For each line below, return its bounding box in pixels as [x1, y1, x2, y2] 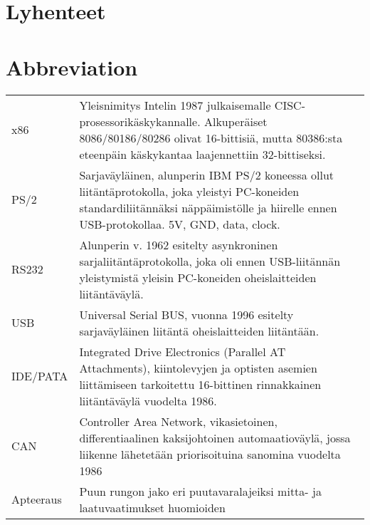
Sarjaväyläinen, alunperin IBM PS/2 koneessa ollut [79, 166, 334, 183]
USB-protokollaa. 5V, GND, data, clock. [79, 215, 280, 232]
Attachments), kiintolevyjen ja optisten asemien [79, 359, 317, 376]
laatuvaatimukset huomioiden [79, 499, 226, 516]
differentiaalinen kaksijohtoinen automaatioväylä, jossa [79, 429, 351, 446]
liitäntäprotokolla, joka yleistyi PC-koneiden [79, 182, 300, 199]
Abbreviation [6, 52, 138, 81]
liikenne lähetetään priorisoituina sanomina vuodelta [79, 445, 341, 462]
